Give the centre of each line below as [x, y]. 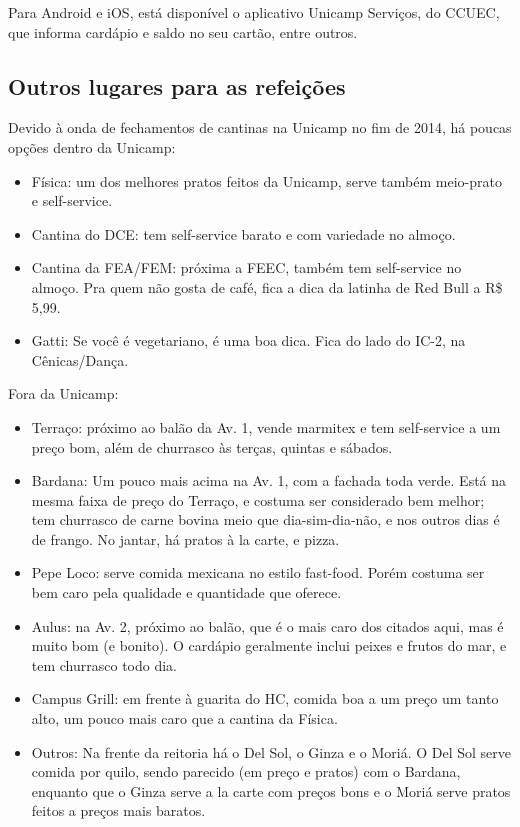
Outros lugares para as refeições [177, 85]
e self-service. [72, 200]
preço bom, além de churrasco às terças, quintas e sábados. [212, 446]
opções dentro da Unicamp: [92, 146]
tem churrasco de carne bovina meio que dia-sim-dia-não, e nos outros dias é [265, 519]
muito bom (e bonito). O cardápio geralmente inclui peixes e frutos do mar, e [269, 645]
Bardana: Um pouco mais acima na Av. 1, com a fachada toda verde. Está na [269, 480]
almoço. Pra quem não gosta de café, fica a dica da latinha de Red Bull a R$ [267, 286]
